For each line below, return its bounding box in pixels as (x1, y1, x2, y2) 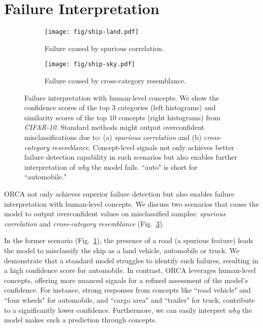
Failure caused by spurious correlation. (45, 42, 164, 53)
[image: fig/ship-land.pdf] (45, 28, 139, 36)
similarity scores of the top (24, 112, 107, 122)
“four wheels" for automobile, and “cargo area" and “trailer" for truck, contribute (4, 294, 255, 305)
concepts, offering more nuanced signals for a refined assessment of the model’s (4, 274, 248, 285)
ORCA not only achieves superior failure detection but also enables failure (4, 188, 235, 199)
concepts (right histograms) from (118, 112, 221, 122)
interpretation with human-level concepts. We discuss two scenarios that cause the (4, 198, 259, 209)
